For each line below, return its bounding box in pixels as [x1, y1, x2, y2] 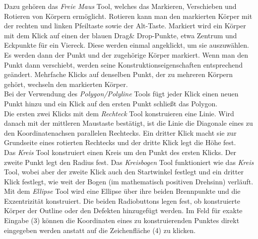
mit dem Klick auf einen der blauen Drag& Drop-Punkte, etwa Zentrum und [4, 30, 237, 40]
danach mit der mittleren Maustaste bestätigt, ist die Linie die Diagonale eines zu [4, 118, 253, 128]
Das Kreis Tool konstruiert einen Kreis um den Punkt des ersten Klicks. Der [4, 147, 237, 157]
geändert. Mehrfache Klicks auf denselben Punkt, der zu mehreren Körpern [4, 69, 233, 80]
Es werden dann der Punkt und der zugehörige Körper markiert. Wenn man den [4, 49, 248, 60]
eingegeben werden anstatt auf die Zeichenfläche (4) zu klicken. [4, 225, 196, 235]
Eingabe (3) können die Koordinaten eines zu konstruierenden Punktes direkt [4, 215, 240, 226]
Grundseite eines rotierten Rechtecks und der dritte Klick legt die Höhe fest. [4, 137, 236, 148]
